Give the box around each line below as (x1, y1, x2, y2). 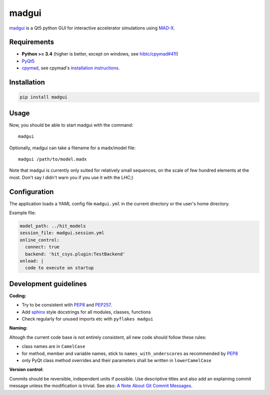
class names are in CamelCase (21, 344, 85, 350)
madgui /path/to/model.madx (18, 156, 87, 162)
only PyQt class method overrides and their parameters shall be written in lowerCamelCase (21, 357, 212, 363)
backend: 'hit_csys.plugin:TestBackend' (25, 251, 125, 257)
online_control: (19, 237, 60, 243)
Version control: (9, 367, 43, 373)
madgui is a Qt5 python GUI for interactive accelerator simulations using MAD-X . (9, 25, 175, 31)
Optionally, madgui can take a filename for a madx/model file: (9, 145, 136, 151)
